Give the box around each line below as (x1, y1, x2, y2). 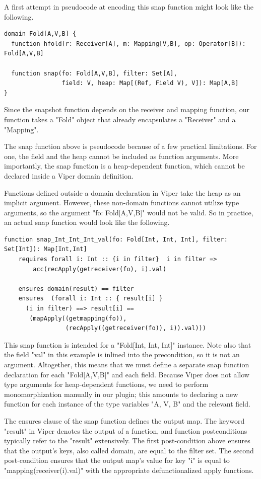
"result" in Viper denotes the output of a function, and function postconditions (4, 425, 247, 436)
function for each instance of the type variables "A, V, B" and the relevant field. (4, 398, 250, 409)
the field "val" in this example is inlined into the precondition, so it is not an (4, 349, 240, 360)
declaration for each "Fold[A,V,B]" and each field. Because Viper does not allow (4, 369, 249, 379)
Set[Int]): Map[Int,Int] (4, 246, 87, 253)
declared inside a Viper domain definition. (4, 170, 134, 181)
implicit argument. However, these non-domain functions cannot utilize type (4, 197, 239, 208)
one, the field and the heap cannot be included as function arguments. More (4, 150, 239, 161)
